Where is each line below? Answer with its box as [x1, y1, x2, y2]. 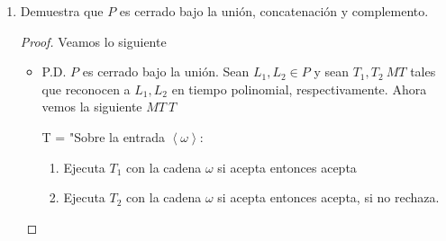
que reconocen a [41, 79, 131, 98]
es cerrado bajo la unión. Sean [82, 62, 250, 81]
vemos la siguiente [41, 97, 142, 116]
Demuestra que [20, 2, 104, 20]
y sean [314, 62, 349, 81]
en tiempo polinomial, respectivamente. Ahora [171, 79, 427, 98]
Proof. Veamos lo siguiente [20, 31, 167, 50]
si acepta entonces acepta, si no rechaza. [217, 188, 440, 207]
